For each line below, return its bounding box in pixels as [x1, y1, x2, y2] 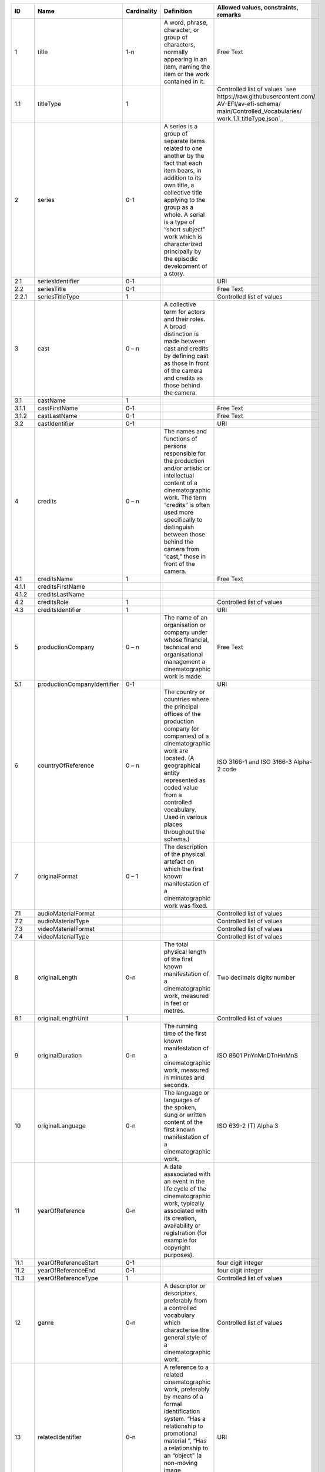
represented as [163, 776, 206, 784]
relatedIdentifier [37, 1433, 82, 1441]
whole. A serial [163, 211, 205, 218]
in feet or [163, 999, 189, 1007]
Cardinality [125, 7, 158, 15]
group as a [163, 203, 194, 211]
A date [163, 1163, 182, 1171]
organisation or [163, 621, 206, 629]
